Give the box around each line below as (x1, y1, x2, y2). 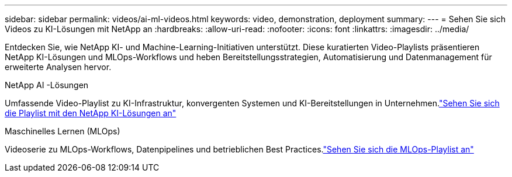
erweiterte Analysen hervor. (5, 62, 112, 72)
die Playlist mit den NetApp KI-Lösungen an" (5, 108, 177, 118)
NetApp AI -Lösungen (5, 80, 89, 90)
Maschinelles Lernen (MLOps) (5, 126, 120, 136)
